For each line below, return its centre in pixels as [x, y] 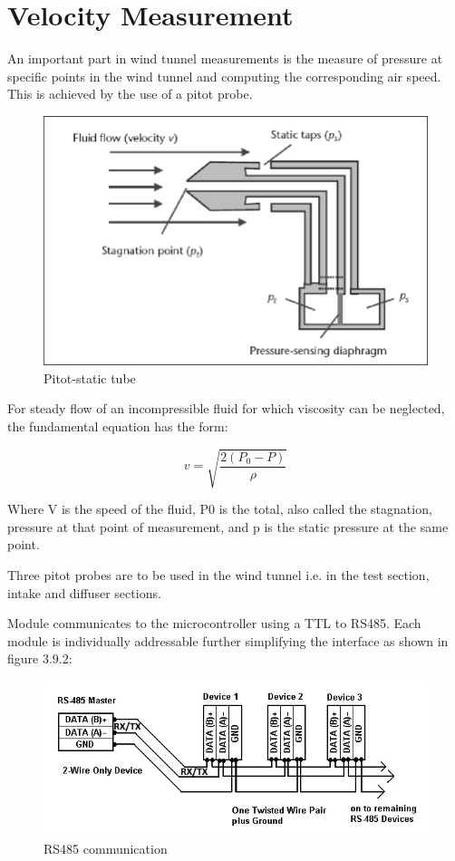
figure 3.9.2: [40, 658]
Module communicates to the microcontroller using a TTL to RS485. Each [214, 623]
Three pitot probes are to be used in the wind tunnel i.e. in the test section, [218, 574]
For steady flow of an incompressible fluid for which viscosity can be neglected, [226, 408]
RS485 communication [106, 848]
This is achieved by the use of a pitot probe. [130, 94]
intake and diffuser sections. [84, 592]
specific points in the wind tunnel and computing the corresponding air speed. [224, 76]
